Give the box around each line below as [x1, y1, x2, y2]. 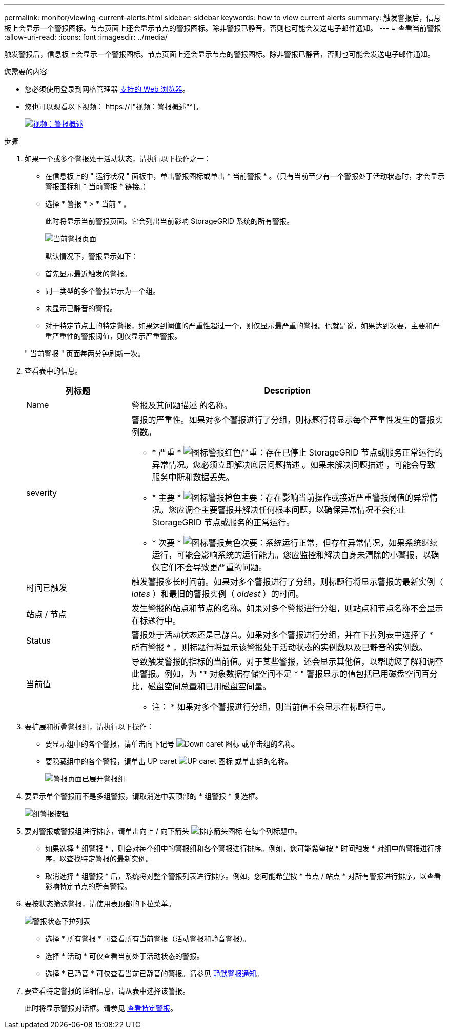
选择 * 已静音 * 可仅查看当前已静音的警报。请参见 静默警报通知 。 [45, 969, 263, 978]
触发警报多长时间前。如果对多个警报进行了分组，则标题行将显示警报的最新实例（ [131, 576, 443, 587]
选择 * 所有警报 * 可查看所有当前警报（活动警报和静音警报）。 [45, 934, 251, 943]
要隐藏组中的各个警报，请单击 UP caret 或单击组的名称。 [45, 757, 292, 766]
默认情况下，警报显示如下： [45, 252, 138, 260]
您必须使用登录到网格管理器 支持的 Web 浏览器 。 [25, 85, 190, 93]
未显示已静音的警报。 [45, 304, 117, 313]
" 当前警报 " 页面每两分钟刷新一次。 [25, 349, 145, 358]
